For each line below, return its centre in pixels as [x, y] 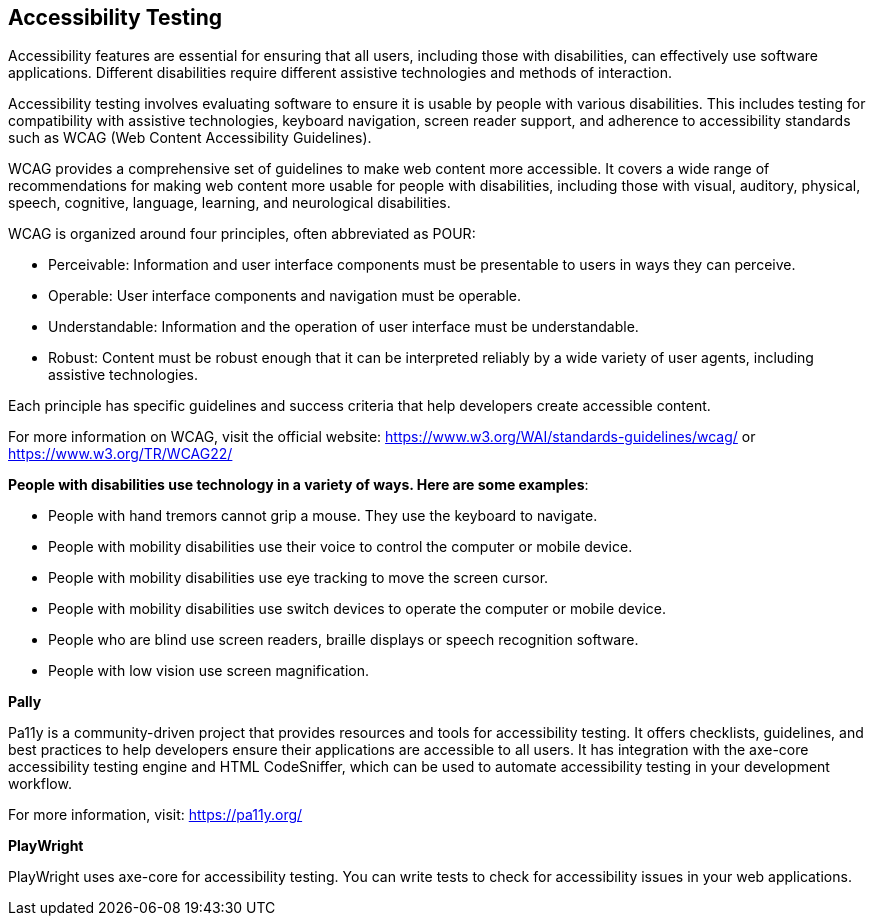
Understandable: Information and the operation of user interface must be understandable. [343, 327]
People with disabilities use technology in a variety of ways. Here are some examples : [298, 485]
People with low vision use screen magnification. [209, 671]
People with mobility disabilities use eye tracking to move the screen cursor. [298, 578]
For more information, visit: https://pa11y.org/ [155, 815]
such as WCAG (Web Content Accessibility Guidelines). [190, 138]
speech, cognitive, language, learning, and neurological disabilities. [229, 203]
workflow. [40, 784]
